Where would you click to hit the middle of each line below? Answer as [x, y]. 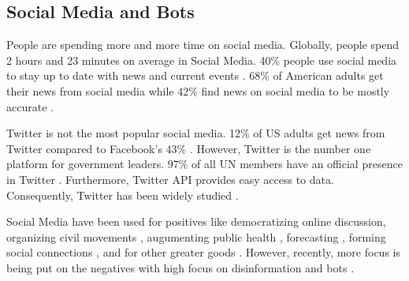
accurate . [30, 106]
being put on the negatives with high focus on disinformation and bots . [180, 267]
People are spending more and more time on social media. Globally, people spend [203, 45]
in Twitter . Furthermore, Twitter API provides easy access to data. [170, 179]
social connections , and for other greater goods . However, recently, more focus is [203, 252]
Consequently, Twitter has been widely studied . [123, 195]
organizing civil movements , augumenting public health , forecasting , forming [196, 236]
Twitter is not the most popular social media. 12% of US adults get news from [196, 133]
